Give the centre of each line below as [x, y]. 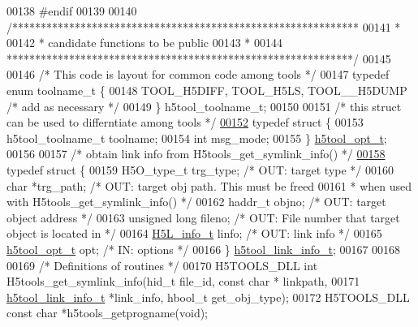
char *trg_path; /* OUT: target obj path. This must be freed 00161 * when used [209, 185]
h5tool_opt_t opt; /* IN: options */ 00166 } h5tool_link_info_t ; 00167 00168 [204, 249]
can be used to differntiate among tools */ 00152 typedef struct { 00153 [185, 122]
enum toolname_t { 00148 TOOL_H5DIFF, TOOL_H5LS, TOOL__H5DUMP [207, 90]
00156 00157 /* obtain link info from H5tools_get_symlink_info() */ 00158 [196, 154]
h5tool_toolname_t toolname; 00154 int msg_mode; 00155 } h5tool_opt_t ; [197, 138]
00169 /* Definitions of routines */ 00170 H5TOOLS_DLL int [162, 265]
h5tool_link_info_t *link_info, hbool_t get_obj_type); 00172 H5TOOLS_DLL [208, 297]
